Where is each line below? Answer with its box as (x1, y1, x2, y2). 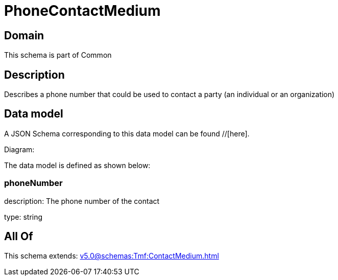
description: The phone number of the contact (4, 196, 160, 205)
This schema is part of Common (4, 51, 112, 60)
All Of (4, 230, 33, 243)
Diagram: (4, 145, 35, 154)
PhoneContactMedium (4, 2, 161, 19)
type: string (4, 212, 43, 221)
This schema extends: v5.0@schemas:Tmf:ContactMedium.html (4, 251, 219, 261)
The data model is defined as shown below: (4, 160, 151, 170)
